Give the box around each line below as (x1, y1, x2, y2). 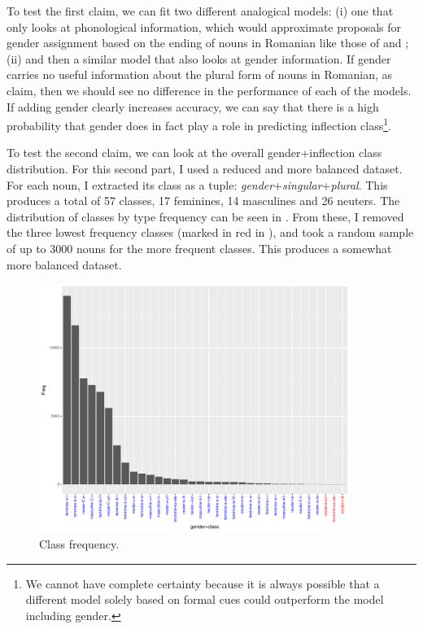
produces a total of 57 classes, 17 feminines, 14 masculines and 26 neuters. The (7, 192, 400, 209)
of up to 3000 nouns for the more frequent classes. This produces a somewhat (7, 239, 392, 256)
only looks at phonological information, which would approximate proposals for (7, 18, 402, 35)
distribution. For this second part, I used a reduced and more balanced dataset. (7, 160, 403, 177)
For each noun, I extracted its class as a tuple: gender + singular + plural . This (7, 176, 388, 193)
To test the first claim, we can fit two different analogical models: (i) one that (7, 2, 394, 19)
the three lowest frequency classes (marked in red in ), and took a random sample (7, 224, 414, 241)
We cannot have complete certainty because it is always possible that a (25, 574, 380, 592)
